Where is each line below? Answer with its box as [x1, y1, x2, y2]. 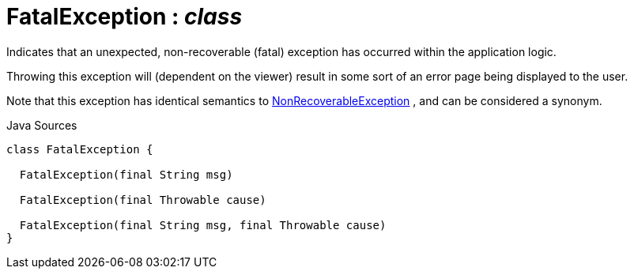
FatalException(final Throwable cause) [19, 193, 266, 206]
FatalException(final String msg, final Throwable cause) [19, 218, 387, 232]
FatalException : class [6, 3, 243, 30]
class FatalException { [6, 142, 153, 156]
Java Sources [6, 118, 77, 132]
